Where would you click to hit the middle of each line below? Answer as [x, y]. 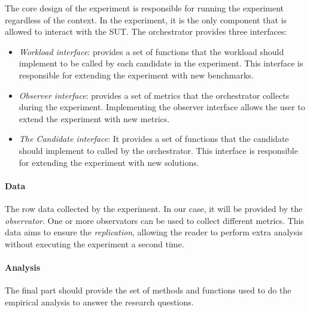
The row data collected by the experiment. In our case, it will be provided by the [154, 208]
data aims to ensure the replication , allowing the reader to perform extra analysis [154, 232]
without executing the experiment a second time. [95, 243]
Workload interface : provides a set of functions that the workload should [151, 51]
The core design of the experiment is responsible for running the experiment [145, 8]
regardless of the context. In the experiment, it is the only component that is [146, 19]
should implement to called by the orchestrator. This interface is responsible [158, 150]
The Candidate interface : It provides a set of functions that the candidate [154, 139]
